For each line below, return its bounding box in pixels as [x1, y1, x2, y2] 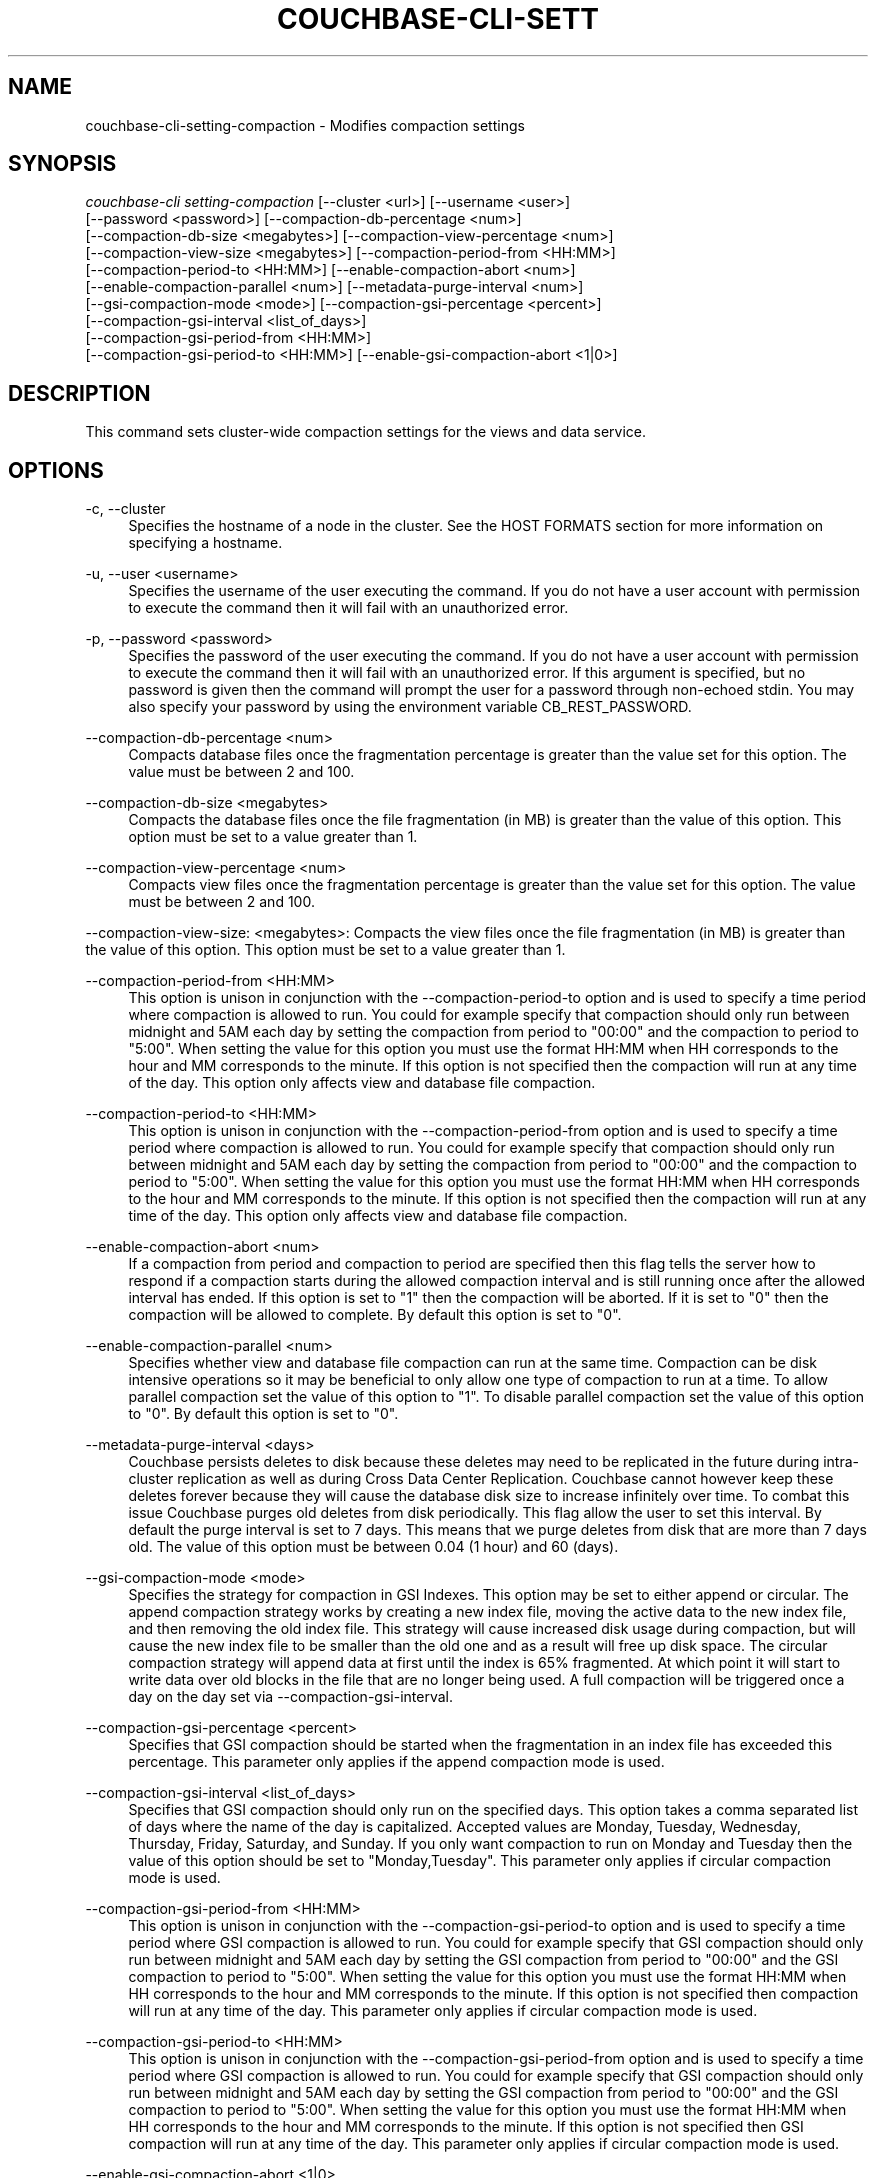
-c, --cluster [85, 500, 166, 518]
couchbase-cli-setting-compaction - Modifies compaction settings [85, 116, 525, 134]
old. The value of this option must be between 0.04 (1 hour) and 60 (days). [128, 1538, 619, 1556]
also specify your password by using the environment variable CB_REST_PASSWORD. [128, 698, 692, 716]
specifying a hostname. [128, 534, 283, 552]
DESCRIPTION [8, 380, 151, 406]
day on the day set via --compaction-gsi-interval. [128, 1688, 453, 1706]
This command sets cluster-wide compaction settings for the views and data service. [85, 423, 647, 441]
